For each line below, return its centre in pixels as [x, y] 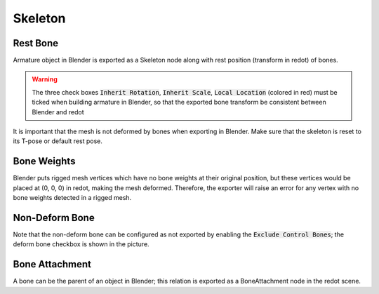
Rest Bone [36, 43]
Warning [45, 79]
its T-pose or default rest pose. [58, 141]
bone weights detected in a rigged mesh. [72, 198]
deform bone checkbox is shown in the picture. [81, 244]
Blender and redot [58, 112]
